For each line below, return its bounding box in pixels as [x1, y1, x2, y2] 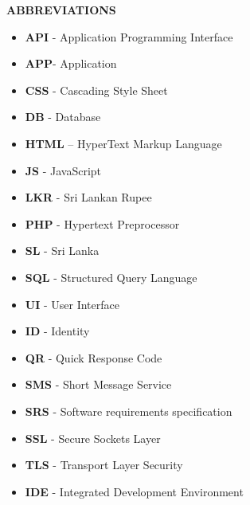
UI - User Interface [25, 296, 119, 312]
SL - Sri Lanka [25, 242, 100, 259]
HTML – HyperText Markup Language [25, 135, 222, 151]
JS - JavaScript [25, 162, 102, 178]
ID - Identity [25, 323, 90, 339]
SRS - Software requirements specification [25, 402, 232, 419]
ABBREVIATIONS [6, 2, 116, 18]
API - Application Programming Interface [25, 28, 233, 45]
